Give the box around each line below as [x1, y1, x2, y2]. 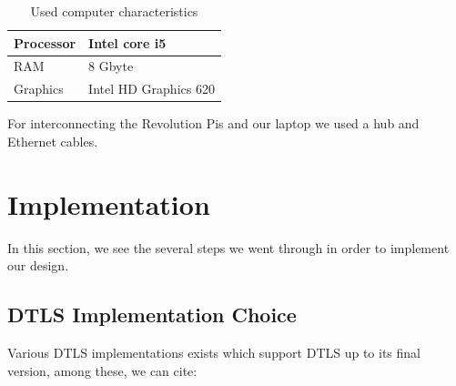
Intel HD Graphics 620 [88, 79, 215, 98]
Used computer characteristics [30, 2, 198, 20]
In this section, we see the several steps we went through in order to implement [7, 238, 450, 257]
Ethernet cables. [7, 131, 98, 150]
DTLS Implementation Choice [7, 300, 297, 329]
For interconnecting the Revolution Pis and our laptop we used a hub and [7, 114, 420, 133]
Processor [14, 33, 76, 52]
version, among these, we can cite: [7, 361, 198, 380]
